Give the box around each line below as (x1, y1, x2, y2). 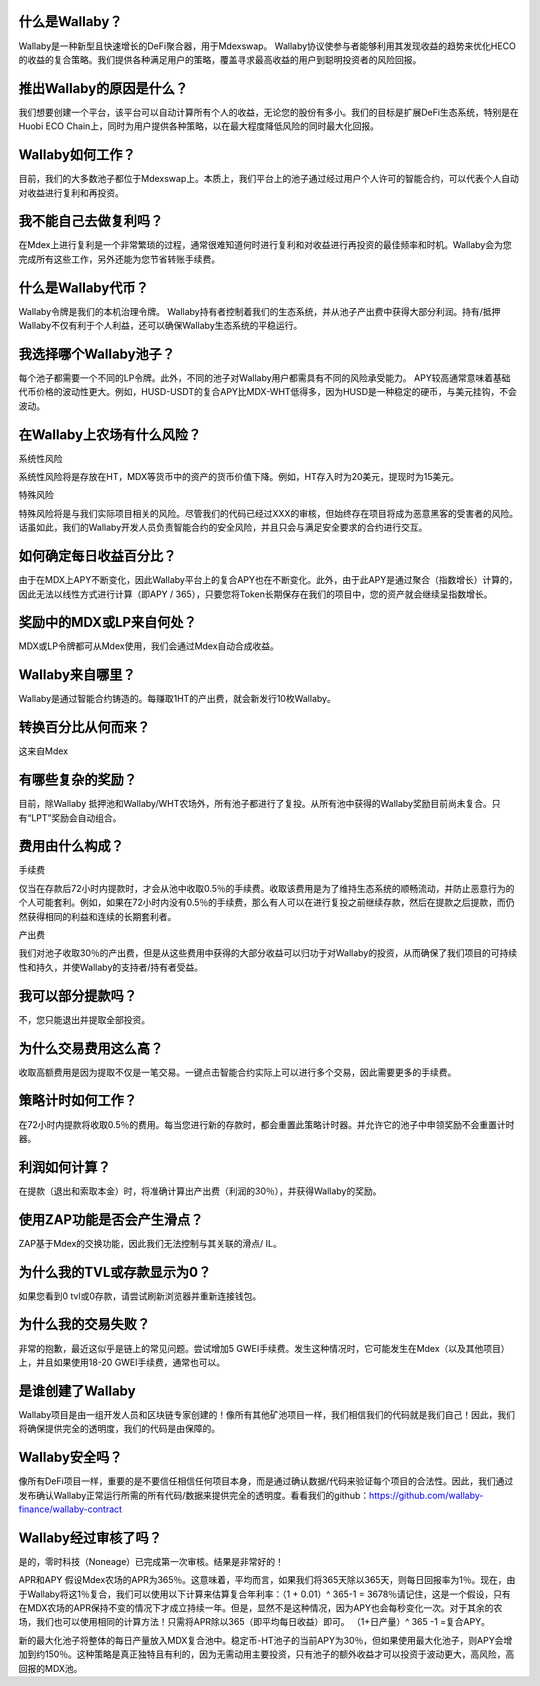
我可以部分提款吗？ (18, 987, 137, 1004)
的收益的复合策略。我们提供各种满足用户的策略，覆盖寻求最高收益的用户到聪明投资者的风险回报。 (18, 53, 422, 65)
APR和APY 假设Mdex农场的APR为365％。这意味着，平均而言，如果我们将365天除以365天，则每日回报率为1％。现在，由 (18, 1574, 516, 1586)
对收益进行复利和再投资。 (18, 186, 124, 199)
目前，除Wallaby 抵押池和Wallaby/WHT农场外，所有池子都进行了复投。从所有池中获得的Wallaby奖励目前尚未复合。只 (18, 798, 501, 810)
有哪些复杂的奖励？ (18, 771, 137, 789)
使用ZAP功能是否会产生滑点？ (18, 1211, 204, 1228)
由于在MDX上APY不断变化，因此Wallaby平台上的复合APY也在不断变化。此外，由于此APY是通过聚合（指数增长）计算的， (18, 574, 518, 586)
